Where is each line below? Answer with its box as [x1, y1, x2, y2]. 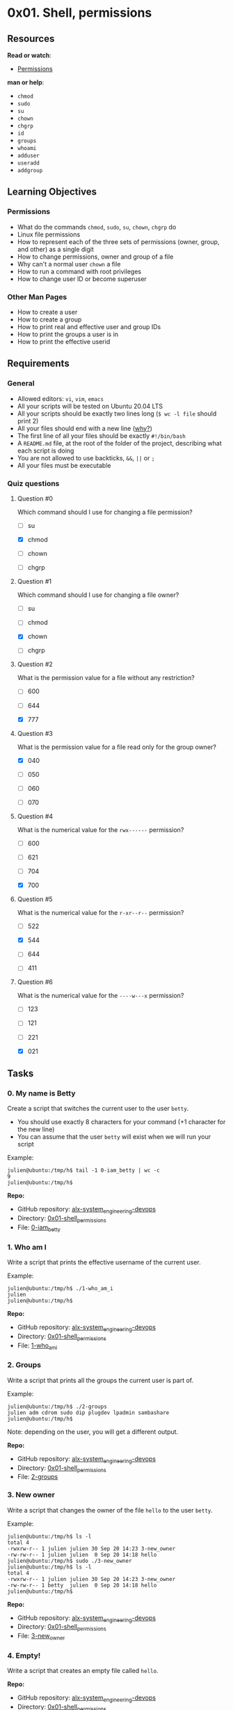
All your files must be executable [17, 461, 111, 469]
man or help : [7, 78, 45, 86]
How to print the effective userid [17, 337, 111, 346]
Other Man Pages [7, 292, 67, 301]
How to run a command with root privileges [17, 267, 141, 275]
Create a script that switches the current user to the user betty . [7, 1104, 189, 1113]
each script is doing [17, 446, 74, 455]
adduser [17, 152, 40, 159]
